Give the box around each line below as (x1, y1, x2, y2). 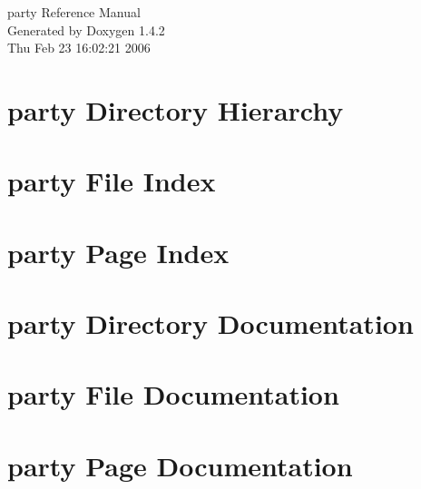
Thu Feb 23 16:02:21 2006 (7, 38, 151, 57)
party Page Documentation (7, 446, 353, 484)
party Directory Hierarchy (7, 91, 344, 128)
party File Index (7, 162, 216, 200)
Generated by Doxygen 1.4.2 (7, 20, 165, 39)
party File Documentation (7, 376, 339, 413)
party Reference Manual (7, 3, 141, 21)
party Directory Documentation (7, 305, 414, 342)
